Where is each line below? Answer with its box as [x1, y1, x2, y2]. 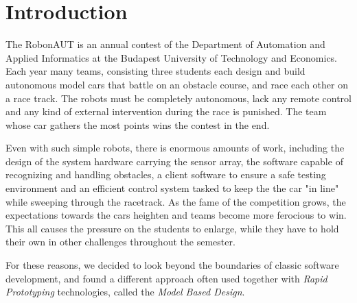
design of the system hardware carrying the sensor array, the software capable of [5, 154, 343, 168]
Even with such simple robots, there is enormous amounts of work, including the [5, 141, 345, 155]
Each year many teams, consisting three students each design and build [5, 64, 306, 78]
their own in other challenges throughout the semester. [5, 234, 235, 249]
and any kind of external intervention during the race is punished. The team [5, 104, 327, 119]
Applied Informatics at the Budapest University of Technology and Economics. [5, 50, 338, 64]
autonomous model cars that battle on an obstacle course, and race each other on [5, 77, 348, 91]
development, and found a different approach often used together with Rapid [5, 271, 327, 285]
